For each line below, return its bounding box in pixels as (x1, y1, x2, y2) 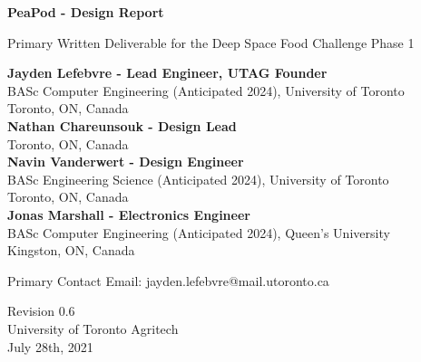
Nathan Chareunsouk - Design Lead (7, 116, 237, 135)
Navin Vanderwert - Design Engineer (7, 152, 244, 171)
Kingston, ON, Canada (7, 241, 135, 260)
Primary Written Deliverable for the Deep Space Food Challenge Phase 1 (7, 33, 415, 52)
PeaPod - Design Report (7, 3, 164, 21)
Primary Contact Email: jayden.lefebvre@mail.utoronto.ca (7, 271, 329, 290)
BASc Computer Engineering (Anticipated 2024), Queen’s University (7, 223, 390, 242)
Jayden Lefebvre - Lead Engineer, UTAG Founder (7, 63, 328, 82)
